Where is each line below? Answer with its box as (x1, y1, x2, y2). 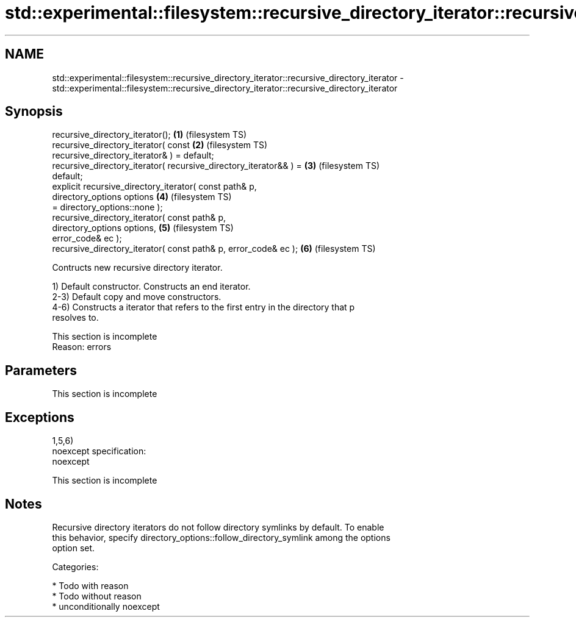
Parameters (5, 362, 77, 378)
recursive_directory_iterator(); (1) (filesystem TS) (52, 129, 247, 140)
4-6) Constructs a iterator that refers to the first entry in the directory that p (52, 302, 355, 313)
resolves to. (52, 312, 99, 323)
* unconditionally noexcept (52, 601, 160, 612)
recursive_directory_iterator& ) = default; (52, 150, 214, 161)
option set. (52, 542, 95, 553)
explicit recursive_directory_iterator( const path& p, (52, 181, 257, 192)
